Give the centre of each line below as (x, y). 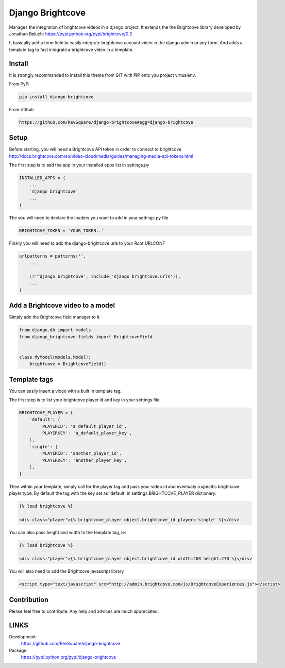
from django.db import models (55, 330)
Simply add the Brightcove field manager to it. (55, 317)
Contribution (29, 600)
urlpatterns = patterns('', (52, 256)
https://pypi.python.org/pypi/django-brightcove (68, 657)
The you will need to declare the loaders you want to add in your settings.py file (89, 217)
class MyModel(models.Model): (55, 357)
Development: (23, 636)
